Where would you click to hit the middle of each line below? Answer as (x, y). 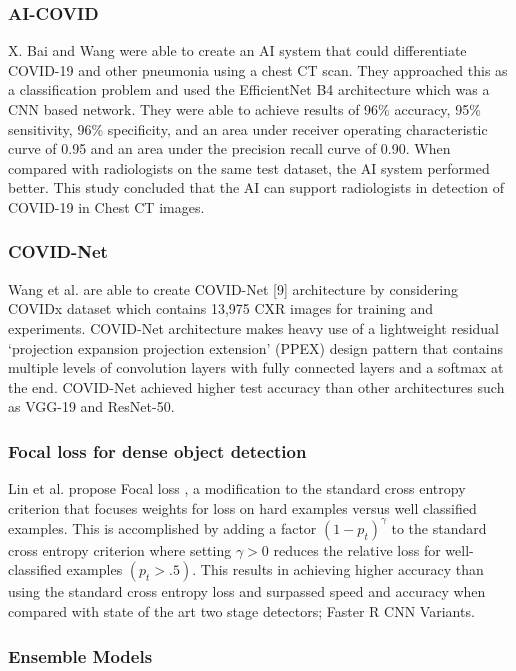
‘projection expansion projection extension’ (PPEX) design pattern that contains (255, 347)
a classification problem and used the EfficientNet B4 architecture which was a (249, 89)
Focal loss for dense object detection (157, 450)
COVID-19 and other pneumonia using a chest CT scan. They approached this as (258, 69)
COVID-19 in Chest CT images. (106, 206)
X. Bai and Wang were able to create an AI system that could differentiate (237, 50)
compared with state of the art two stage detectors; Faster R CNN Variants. (241, 611)
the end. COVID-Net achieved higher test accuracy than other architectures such (256, 386)
